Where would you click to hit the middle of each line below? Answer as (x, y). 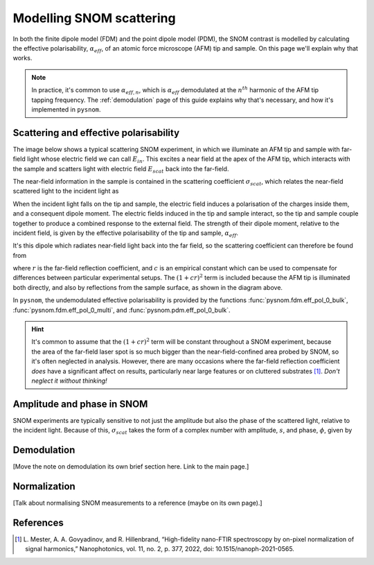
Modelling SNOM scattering (94, 18)
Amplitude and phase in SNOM (80, 404)
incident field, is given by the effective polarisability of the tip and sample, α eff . (126, 234)
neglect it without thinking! (69, 381)
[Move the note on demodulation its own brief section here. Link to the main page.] (131, 467)
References (38, 522)
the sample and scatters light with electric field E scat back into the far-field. (121, 169)
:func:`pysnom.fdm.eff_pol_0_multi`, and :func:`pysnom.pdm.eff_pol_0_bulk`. (122, 310)
